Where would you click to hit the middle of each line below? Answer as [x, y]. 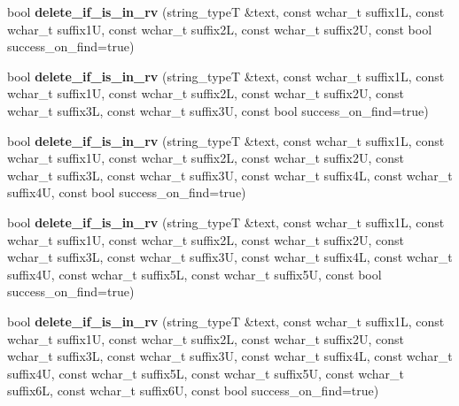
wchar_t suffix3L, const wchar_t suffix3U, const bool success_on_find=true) [218, 110]
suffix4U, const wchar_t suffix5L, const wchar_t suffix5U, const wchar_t [206, 373]
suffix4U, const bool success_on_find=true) [127, 192]
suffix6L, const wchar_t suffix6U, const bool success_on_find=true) [193, 391]
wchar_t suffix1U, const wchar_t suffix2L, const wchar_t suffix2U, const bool [220, 29]
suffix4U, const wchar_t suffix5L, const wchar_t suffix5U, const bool [194, 274]
